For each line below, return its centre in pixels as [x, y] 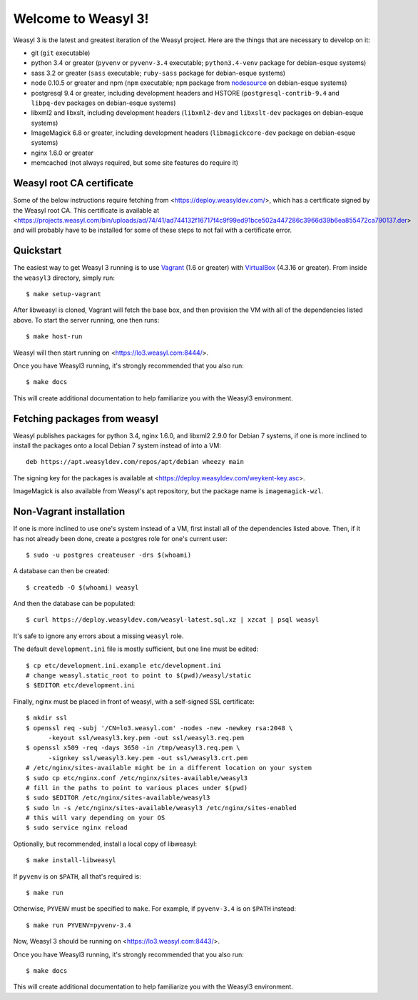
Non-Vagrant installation [69, 511]
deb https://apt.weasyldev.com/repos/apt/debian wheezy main [135, 462]
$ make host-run [54, 337]
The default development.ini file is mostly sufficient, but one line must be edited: [136, 649]
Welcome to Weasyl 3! [81, 19]
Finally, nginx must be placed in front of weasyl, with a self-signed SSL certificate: [134, 701]
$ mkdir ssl [47, 718]
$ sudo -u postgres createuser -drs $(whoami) [109, 555]
